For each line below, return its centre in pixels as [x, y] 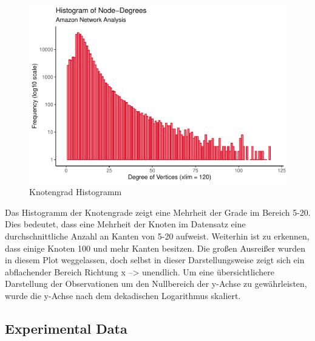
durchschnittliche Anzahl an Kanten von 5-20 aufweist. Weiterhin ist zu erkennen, [157, 236]
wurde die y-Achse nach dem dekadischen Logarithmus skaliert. [123, 295]
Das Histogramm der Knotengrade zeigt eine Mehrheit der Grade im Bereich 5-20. [158, 212]
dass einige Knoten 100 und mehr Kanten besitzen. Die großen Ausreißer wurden [155, 248]
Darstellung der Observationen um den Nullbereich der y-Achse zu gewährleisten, [156, 284]
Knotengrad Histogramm [76, 192]
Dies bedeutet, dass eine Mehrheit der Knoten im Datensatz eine [125, 224]
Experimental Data [66, 328]
